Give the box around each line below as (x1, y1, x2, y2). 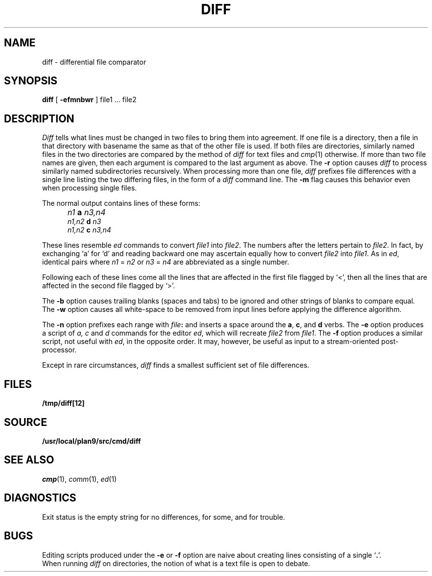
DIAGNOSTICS (4, 492, 76, 504)
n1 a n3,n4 (68, 207, 106, 218)
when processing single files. (42, 184, 137, 192)
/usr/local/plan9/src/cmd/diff (42, 436, 141, 445)
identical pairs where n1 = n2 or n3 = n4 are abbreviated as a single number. (42, 258, 289, 267)
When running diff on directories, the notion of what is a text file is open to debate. (42, 559, 310, 568)
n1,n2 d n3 (68, 217, 101, 226)
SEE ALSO (4, 454, 54, 466)
